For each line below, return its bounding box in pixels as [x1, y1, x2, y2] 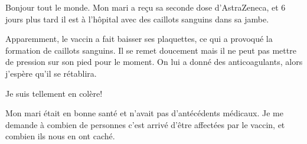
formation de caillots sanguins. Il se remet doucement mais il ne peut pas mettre [5, 44, 296, 56]
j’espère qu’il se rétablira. [5, 67, 97, 79]
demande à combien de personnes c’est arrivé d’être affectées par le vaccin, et [5, 118, 285, 130]
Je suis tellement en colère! [5, 87, 103, 99]
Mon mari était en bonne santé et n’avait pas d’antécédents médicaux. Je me [5, 107, 283, 119]
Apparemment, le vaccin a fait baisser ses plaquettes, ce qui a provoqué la [5, 32, 273, 45]
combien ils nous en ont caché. [5, 130, 115, 142]
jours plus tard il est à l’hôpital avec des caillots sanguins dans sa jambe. [5, 12, 269, 25]
